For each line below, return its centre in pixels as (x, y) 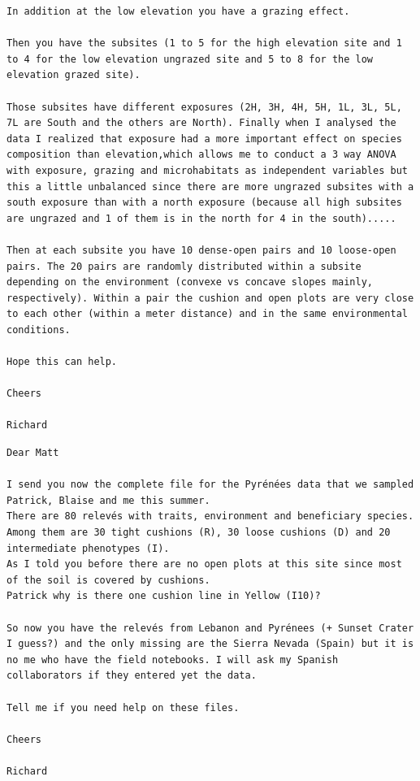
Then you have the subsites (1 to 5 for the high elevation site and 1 (204, 43)
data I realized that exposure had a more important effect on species (204, 139)
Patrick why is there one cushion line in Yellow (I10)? (164, 596)
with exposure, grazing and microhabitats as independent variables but (207, 170)
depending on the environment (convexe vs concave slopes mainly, (190, 282)
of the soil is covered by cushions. (108, 580)
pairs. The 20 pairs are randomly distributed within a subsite (184, 266)
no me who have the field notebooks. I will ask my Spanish (173, 660)
